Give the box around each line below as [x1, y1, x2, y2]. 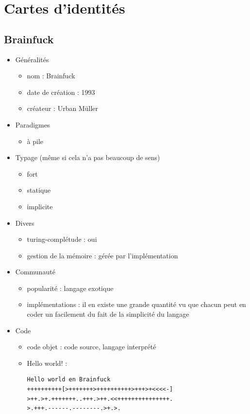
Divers [15, 217, 34, 228]
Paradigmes [15, 119, 50, 129]
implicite [27, 201, 53, 211]
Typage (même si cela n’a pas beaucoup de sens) [15, 152, 160, 162]
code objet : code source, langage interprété [27, 342, 156, 352]
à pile [27, 136, 44, 146]
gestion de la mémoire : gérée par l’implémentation [27, 250, 178, 260]
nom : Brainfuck [27, 71, 75, 81]
